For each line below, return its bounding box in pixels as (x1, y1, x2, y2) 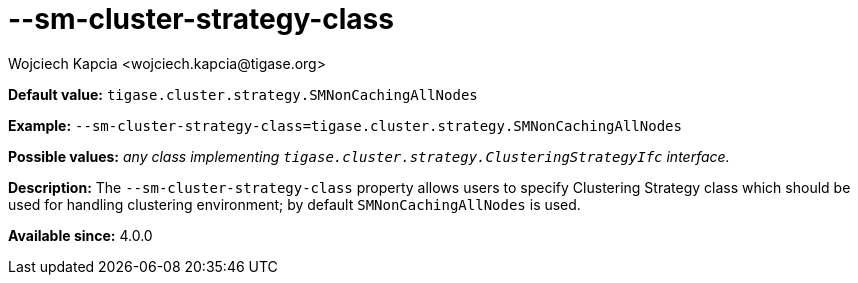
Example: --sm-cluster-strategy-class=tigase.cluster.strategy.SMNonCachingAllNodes (8, 116, 682, 134)
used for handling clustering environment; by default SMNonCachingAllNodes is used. (8, 195, 581, 213)
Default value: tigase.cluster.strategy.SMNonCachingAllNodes (8, 85, 478, 103)
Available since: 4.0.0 (8, 226, 153, 244)
